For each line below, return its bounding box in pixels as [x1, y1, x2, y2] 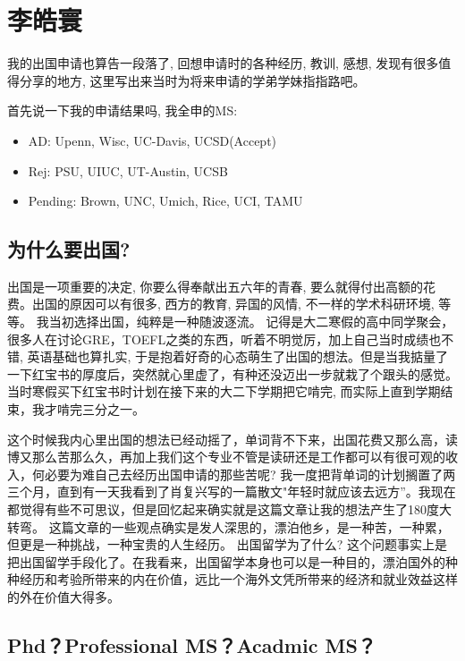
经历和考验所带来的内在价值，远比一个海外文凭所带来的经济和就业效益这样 [19, 570, 458, 589]
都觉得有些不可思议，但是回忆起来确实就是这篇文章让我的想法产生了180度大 [7, 500, 452, 519]
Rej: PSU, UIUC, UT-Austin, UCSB [28, 161, 228, 180]
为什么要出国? [7, 235, 131, 263]
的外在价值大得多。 [7, 587, 120, 606]
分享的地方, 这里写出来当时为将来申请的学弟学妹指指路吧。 [19, 71, 366, 89]
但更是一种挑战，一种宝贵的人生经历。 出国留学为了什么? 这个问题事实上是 [7, 535, 447, 554]
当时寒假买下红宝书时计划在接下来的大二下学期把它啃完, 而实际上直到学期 [7, 382, 441, 401]
